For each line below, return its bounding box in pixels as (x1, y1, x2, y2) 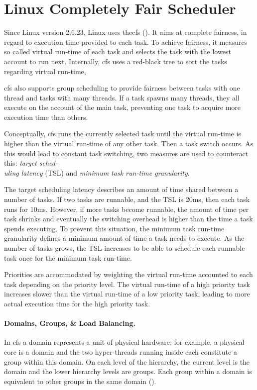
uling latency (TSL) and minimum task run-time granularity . (4, 167, 190, 178)
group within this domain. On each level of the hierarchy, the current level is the (4, 356, 250, 367)
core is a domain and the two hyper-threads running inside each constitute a (4, 346, 237, 357)
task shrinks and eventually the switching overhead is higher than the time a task (4, 213, 253, 224)
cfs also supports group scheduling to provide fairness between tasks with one (4, 83, 240, 93)
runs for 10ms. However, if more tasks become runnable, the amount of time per (4, 203, 249, 214)
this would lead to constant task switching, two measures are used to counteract (4, 148, 249, 158)
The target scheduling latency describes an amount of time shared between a (4, 184, 239, 195)
